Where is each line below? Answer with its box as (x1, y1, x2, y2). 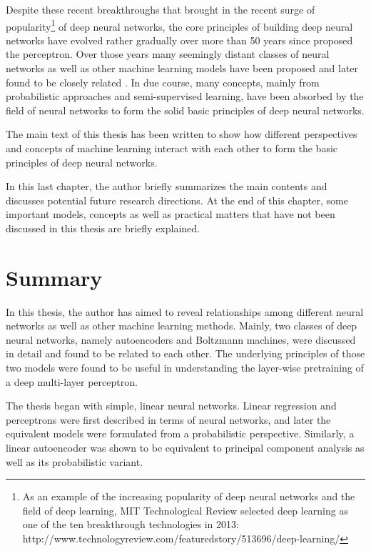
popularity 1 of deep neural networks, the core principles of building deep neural (6, 16, 353, 34)
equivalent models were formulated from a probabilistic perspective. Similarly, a (6, 426, 355, 441)
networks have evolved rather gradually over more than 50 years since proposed (6, 32, 353, 47)
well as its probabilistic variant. (6, 454, 143, 469)
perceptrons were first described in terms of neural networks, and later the (6, 412, 331, 427)
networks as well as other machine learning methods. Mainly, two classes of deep (6, 318, 357, 333)
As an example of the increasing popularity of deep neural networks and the (22, 489, 355, 504)
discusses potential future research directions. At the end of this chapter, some (6, 192, 348, 207)
